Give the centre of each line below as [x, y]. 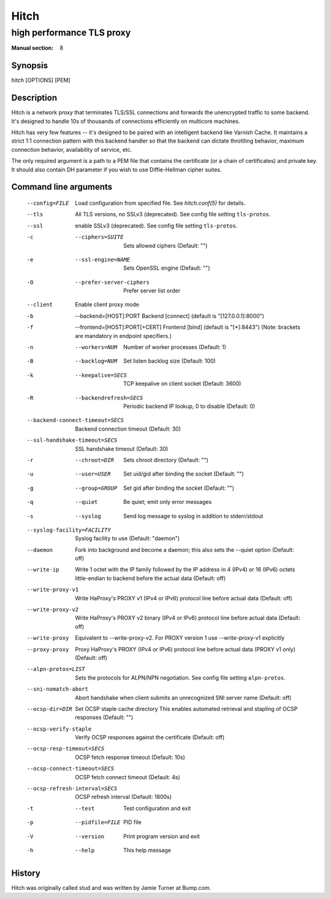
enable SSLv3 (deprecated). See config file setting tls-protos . [156, 226]
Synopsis [30, 65]
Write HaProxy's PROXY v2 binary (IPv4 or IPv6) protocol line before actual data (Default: [188, 618]
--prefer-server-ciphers [112, 282]
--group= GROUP [96, 488]
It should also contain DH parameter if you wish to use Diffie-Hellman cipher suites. [116, 170]
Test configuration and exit [157, 808]
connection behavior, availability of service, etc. [72, 149]
